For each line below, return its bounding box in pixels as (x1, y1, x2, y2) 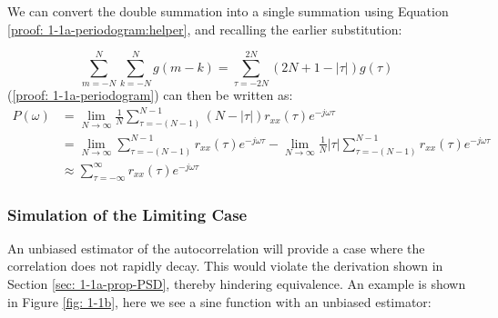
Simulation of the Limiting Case (7, 203, 248, 225)
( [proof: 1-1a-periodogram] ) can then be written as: (7, 85, 293, 104)
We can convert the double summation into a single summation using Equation (7, 2, 449, 20)
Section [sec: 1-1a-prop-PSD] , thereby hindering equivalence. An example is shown (7, 274, 466, 293)
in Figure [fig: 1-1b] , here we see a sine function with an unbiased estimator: (7, 292, 432, 311)
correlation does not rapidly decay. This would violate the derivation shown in (7, 256, 443, 275)
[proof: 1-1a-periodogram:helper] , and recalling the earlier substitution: (7, 19, 402, 38)
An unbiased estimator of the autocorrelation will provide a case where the (7, 238, 425, 257)
